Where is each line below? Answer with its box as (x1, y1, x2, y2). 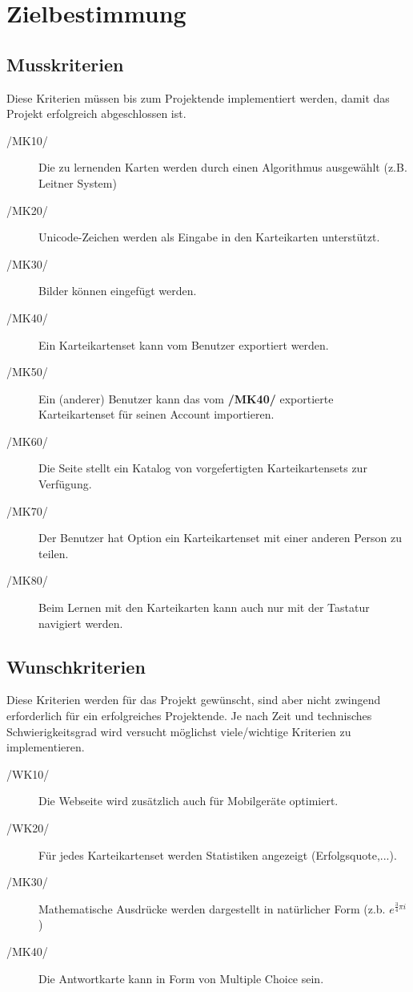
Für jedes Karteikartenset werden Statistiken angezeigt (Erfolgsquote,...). (38, 846, 397, 863)
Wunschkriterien (6, 654, 146, 678)
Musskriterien (6, 51, 124, 76)
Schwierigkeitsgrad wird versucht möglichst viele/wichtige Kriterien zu (6, 723, 351, 739)
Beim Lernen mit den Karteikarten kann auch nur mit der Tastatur (38, 599, 370, 616)
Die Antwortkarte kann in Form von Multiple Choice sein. (38, 970, 324, 986)
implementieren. (6, 739, 85, 755)
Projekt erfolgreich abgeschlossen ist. (6, 105, 186, 122)
